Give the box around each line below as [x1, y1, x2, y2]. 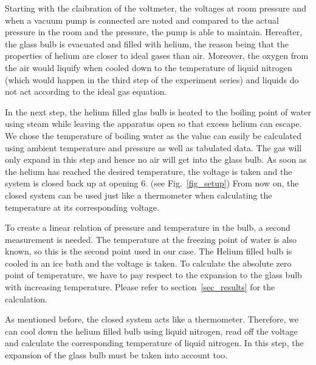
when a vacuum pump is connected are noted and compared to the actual [5, 13, 279, 26]
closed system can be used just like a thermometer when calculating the [5, 188, 272, 201]
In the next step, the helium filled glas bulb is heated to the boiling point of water [5, 105, 311, 118]
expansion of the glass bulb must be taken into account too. [5, 349, 228, 361]
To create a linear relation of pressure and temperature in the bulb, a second [5, 221, 290, 234]
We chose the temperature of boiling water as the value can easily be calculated [5, 129, 301, 142]
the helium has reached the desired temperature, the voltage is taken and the [5, 165, 292, 177]
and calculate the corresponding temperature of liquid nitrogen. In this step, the [5, 336, 304, 349]
